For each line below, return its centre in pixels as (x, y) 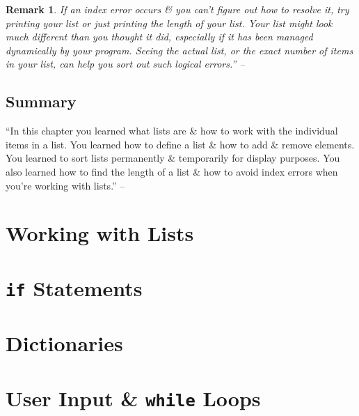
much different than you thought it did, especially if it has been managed (159, 37)
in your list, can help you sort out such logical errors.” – (125, 64)
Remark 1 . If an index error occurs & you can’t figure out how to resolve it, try (177, 9)
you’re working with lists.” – (65, 185)
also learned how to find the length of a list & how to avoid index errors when (172, 171)
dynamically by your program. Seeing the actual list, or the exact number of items (179, 50)
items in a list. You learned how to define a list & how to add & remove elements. (180, 144)
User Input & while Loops (133, 398)
